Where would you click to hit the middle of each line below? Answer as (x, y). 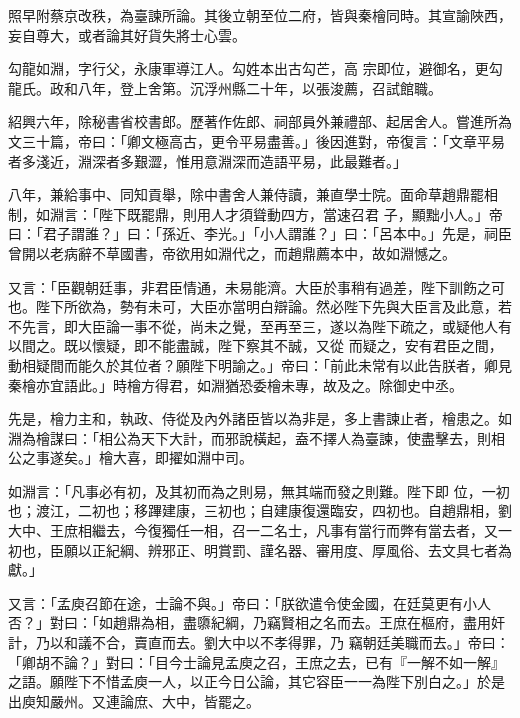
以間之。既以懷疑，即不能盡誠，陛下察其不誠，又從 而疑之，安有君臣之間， (255, 345)
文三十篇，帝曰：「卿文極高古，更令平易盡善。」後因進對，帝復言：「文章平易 (256, 140)
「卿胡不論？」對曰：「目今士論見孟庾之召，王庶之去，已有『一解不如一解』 (256, 661)
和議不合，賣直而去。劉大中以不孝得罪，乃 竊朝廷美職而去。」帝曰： (286, 642)
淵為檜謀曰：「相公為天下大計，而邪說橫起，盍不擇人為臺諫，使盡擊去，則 (249, 437)
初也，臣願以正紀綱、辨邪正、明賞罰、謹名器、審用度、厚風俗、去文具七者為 (260, 549)
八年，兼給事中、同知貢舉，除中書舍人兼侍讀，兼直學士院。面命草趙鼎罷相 (253, 194)
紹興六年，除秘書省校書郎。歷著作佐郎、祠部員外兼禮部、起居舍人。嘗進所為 (260, 121)
